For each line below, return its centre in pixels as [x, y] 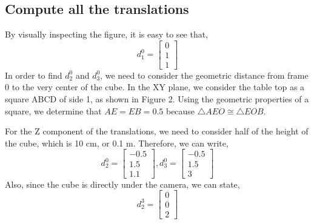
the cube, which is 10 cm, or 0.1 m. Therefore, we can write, [117, 143]
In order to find [34, 75]
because [180, 110]
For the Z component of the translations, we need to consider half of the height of [157, 131]
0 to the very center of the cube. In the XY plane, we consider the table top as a [155, 87]
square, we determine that [53, 110]
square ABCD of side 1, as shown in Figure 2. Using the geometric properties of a [157, 99]
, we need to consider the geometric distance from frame [204, 75]
